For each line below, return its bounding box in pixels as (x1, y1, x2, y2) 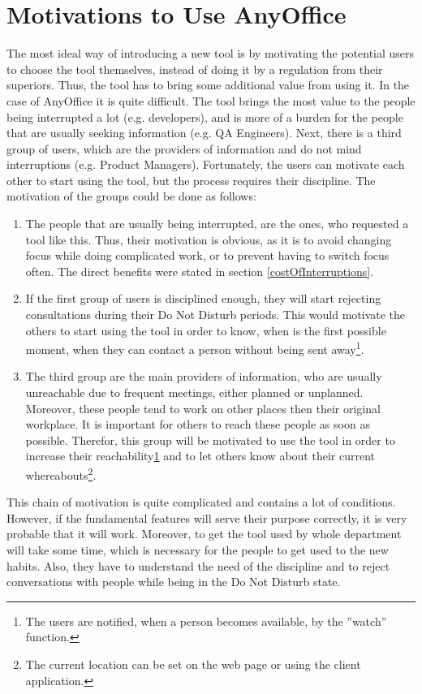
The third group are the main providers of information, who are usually (25, 368, 382, 385)
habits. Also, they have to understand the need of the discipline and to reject (6, 557, 390, 574)
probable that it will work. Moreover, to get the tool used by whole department (6, 525, 402, 542)
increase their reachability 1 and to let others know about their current (25, 447, 375, 464)
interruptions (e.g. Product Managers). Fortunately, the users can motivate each (6, 156, 405, 173)
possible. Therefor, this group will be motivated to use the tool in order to (25, 431, 395, 448)
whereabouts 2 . (25, 464, 97, 483)
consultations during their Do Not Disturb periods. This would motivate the (25, 306, 406, 323)
